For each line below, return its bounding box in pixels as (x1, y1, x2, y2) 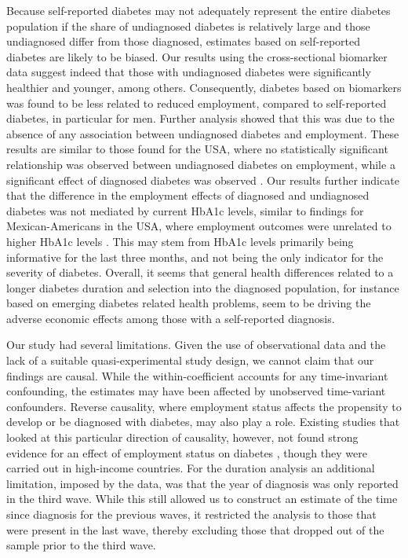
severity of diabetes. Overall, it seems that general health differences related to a (6, 264, 394, 281)
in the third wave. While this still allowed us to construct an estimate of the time (6, 490, 398, 507)
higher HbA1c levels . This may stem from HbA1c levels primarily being (6, 233, 354, 249)
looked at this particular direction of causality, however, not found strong (6, 429, 359, 446)
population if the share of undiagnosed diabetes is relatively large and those (6, 17, 370, 34)
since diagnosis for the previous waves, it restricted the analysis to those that (6, 506, 377, 522)
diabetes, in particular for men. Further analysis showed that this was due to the (6, 110, 395, 127)
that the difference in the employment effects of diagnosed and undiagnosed (6, 187, 370, 204)
